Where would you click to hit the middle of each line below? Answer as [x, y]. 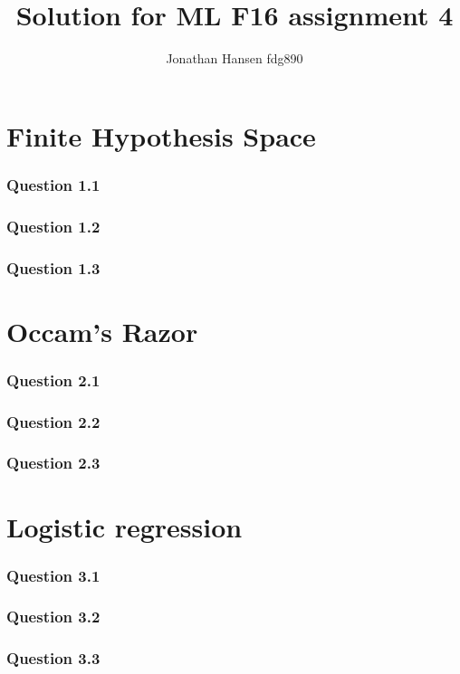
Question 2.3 [53, 463]
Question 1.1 [53, 184]
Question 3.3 [53, 658]
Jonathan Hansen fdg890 [235, 58]
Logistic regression [125, 526]
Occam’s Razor [102, 331]
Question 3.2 [53, 617]
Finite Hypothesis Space [161, 135]
